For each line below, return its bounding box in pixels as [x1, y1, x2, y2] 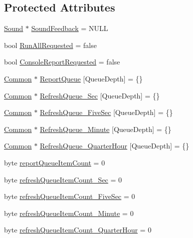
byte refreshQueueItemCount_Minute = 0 [4, 207, 134, 218]
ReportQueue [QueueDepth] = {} [40, 73, 143, 83]
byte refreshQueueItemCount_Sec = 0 [4, 174, 122, 184]
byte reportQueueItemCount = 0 [4, 157, 105, 167]
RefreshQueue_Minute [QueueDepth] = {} [40, 123, 171, 134]
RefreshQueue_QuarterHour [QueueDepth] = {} [40, 140, 189, 151]
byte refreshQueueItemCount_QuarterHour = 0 [4, 224, 151, 235]
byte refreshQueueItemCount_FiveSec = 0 [4, 191, 135, 201]
